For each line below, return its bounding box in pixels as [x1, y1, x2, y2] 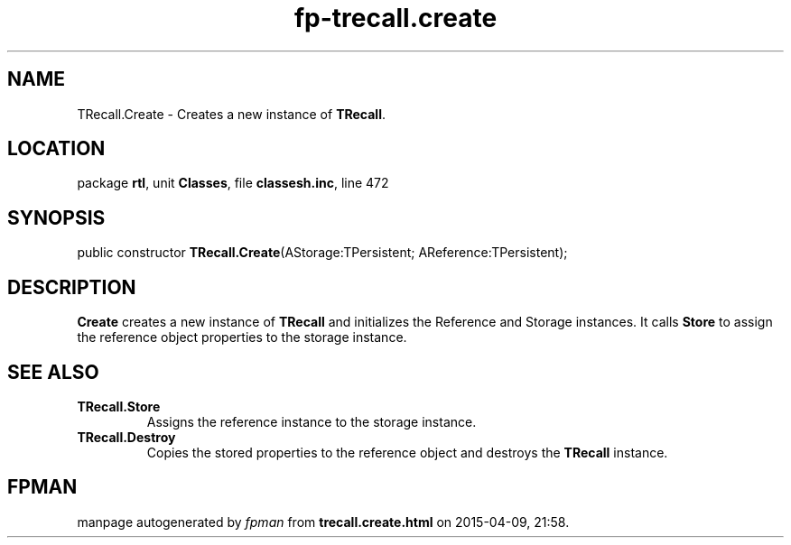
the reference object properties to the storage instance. [77, 329, 407, 346]
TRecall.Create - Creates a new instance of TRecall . [77, 106, 386, 122]
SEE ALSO [7, 360, 99, 383]
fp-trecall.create [293, 3, 498, 33]
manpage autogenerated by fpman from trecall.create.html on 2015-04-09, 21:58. [77, 513, 570, 530]
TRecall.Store [77, 398, 161, 414]
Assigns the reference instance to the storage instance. [146, 413, 477, 430]
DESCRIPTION [7, 275, 136, 299]
